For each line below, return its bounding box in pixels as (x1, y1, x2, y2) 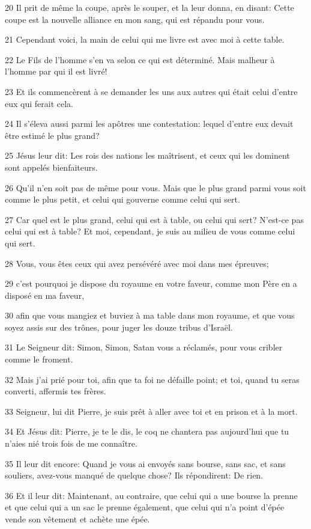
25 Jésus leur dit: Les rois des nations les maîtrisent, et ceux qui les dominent (5, 149, 290, 162)
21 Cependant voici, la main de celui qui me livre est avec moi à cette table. (5, 33, 285, 46)
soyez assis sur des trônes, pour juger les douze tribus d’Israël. (5, 320, 233, 333)
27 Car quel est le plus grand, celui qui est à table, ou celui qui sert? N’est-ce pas (5, 213, 304, 225)
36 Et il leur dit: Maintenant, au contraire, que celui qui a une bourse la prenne (5, 489, 298, 501)
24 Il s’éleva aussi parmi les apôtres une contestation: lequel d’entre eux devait (5, 117, 294, 130)
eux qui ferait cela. (5, 97, 73, 109)
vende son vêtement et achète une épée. (5, 513, 150, 525)
